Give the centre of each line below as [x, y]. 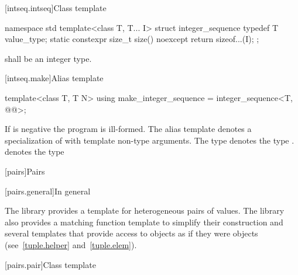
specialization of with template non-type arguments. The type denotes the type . [150, 140]
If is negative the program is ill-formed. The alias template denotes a [128, 129]
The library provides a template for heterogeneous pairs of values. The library [145, 210]
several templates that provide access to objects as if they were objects [131, 233]
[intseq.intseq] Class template [56, 8]
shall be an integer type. [48, 58]
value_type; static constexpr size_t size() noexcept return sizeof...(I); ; [132, 39]
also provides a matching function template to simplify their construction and [144, 222]
